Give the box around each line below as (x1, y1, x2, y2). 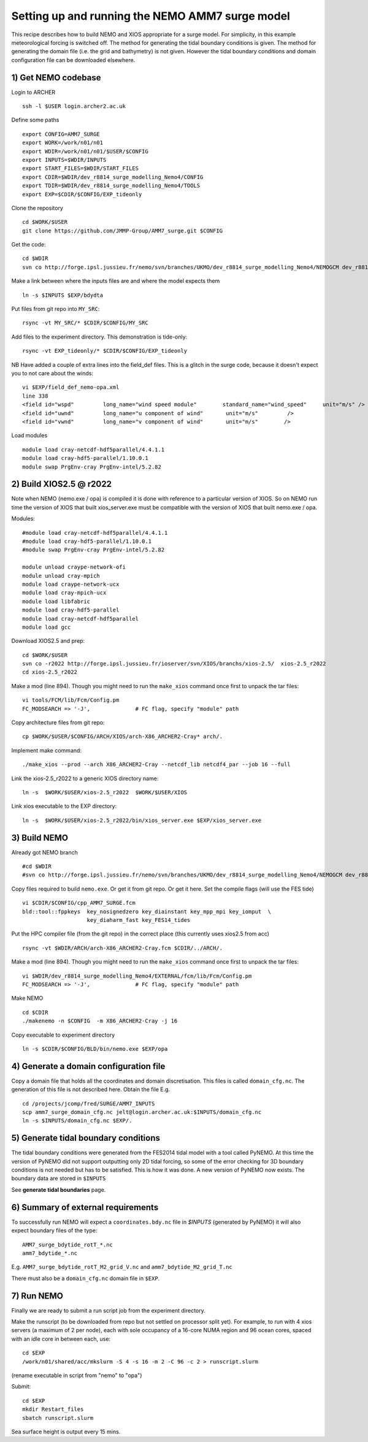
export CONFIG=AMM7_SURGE (22, 131, 101, 137)
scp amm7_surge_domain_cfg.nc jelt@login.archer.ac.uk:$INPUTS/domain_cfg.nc (22, 1108, 262, 1116)
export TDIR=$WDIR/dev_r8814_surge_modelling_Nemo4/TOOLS (22, 182, 201, 190)
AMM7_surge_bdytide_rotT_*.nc (22, 1241, 113, 1248)
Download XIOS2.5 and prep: (11, 637, 85, 645)
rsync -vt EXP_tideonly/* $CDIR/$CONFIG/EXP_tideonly (22, 347, 187, 355)
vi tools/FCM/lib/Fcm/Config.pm (22, 697, 120, 704)
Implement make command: (11, 746, 82, 754)
